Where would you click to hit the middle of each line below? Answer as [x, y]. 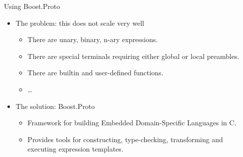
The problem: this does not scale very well [80, 23]
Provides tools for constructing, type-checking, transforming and [125, 139]
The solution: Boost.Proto [55, 106]
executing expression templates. [75, 149]
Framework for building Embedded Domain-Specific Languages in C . [132, 123]
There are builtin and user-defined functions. [95, 73]
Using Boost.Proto [32, 6]
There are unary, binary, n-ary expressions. [93, 39]
